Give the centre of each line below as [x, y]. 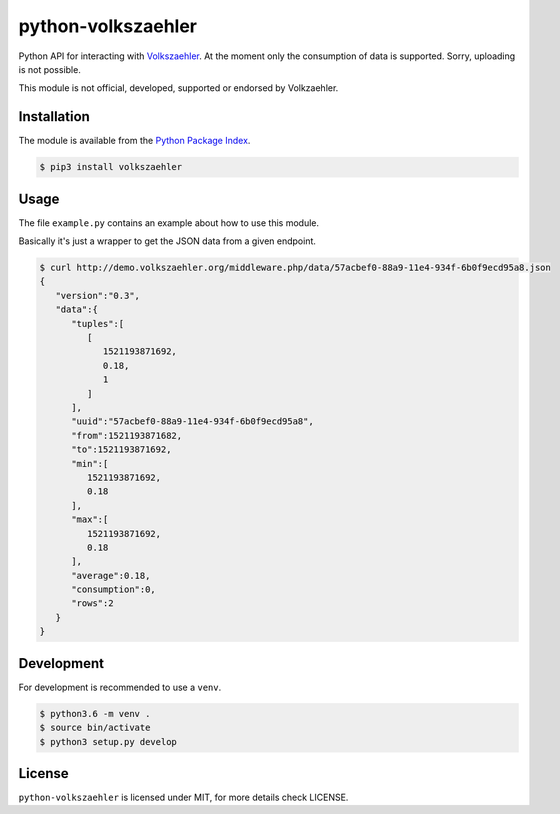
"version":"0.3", [97, 295]
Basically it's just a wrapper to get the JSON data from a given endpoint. [167, 241]
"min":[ [90, 463]
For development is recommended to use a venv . [120, 687]
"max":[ [90, 519]
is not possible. [50, 69]
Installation [54, 116]
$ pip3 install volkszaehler [111, 167]
